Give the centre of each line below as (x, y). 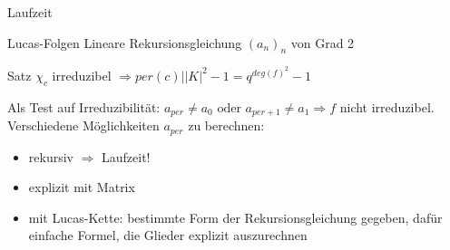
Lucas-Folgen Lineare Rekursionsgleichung (125, 42)
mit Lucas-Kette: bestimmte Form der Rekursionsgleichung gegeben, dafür (235, 217)
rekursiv (51, 156)
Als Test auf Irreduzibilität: (84, 106)
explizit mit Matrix (82, 187)
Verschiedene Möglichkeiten (83, 125)
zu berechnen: (226, 125)
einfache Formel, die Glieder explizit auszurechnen (168, 235)
